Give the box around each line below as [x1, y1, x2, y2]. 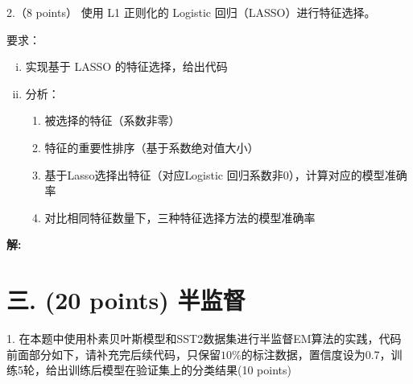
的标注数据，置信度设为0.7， [241, 345, 391, 362]
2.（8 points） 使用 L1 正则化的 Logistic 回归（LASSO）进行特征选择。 [6, 4, 376, 20]
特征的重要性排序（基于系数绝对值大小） [44, 138, 259, 155]
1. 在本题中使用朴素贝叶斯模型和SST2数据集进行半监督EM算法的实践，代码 [6, 330, 402, 347]
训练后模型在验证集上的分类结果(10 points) [68, 361, 291, 378]
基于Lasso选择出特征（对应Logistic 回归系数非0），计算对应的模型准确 [44, 166, 407, 183]
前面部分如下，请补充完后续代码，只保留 [6, 345, 221, 362]
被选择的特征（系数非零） [44, 112, 180, 129]
